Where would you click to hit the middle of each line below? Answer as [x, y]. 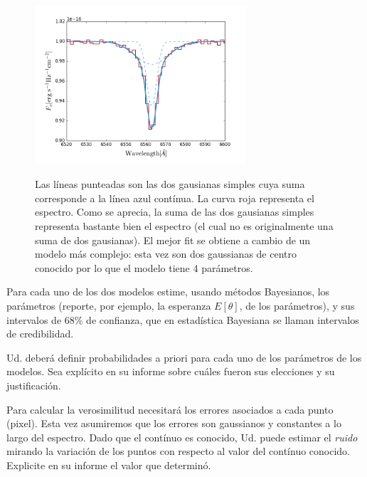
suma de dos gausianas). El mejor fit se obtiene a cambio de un [173, 240]
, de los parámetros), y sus [297, 305]
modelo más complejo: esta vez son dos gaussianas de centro [166, 254]
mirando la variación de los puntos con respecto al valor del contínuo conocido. [178, 451]
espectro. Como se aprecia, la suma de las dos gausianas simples [175, 212]
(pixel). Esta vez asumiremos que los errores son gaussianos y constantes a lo [174, 423]
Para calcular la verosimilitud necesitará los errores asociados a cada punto [170, 409]
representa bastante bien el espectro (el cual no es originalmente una [184, 225]
